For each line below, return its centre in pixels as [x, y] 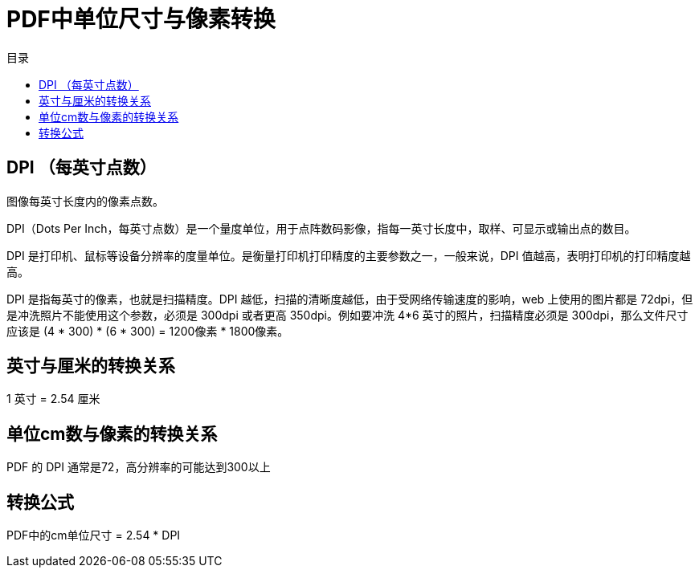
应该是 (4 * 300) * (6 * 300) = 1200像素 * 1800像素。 [148, 331]
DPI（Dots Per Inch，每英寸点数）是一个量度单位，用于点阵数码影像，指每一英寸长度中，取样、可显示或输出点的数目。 [321, 228]
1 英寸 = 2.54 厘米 [53, 399]
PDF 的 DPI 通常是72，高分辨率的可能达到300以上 [139, 467]
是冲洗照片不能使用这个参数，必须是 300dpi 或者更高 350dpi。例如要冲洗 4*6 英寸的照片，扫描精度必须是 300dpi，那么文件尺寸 [347, 315]
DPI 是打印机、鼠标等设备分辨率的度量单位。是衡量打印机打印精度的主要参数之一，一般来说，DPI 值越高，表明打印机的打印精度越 [349, 255]
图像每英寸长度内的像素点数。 [85, 201]
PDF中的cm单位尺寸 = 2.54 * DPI [94, 535]
